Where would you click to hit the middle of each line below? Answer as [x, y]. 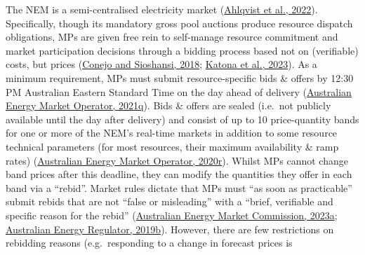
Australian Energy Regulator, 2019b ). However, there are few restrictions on [170, 229]
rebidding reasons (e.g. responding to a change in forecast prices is [149, 243]
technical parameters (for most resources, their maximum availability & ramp [172, 146]
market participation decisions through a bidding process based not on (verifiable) [182, 50]
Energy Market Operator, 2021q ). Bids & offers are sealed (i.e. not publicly [168, 105]
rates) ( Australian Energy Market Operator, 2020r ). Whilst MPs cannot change [177, 160]
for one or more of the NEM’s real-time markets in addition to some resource [172, 133]
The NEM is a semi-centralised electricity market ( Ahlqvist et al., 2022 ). [162, 9]
